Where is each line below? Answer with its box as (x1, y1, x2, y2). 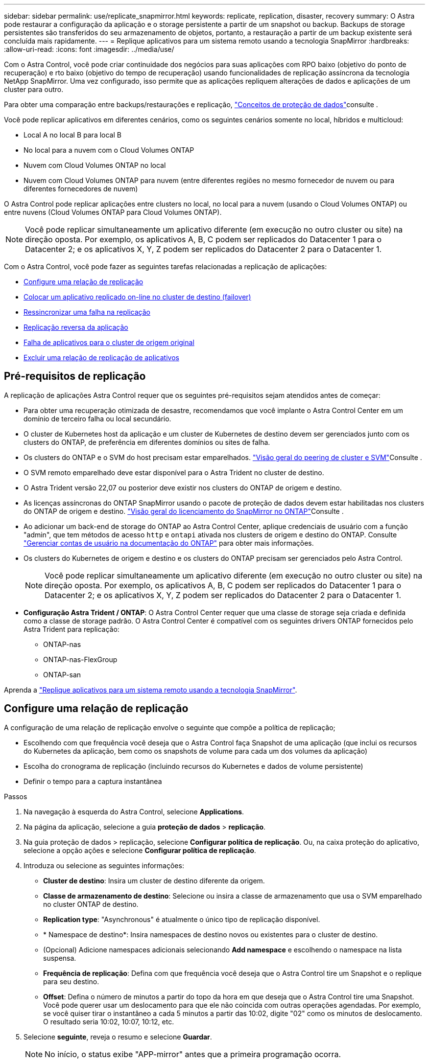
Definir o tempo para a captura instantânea (24, 777, 162, 786)
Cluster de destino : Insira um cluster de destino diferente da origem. (43, 876, 265, 885)
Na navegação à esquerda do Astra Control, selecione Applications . (24, 807, 244, 816)
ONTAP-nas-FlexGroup (43, 655, 118, 664)
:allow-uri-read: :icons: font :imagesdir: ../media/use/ (4, 45, 174, 53)
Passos (4, 792, 27, 801)
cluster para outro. (4, 85, 64, 93)
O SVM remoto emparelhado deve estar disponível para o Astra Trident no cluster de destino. (24, 468, 324, 477)
